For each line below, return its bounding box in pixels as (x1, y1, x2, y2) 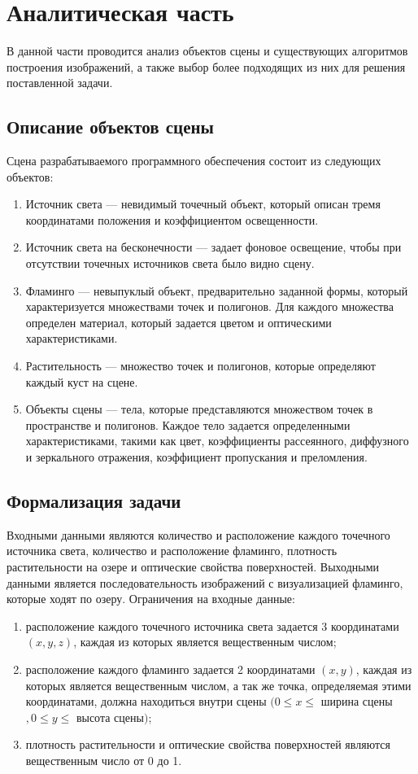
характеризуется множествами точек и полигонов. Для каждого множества (25, 298, 394, 315)
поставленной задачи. (7, 74, 113, 91)
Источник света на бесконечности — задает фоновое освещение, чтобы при (25, 238, 402, 256)
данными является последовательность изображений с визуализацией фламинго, (7, 574, 403, 591)
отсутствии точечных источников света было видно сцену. (25, 255, 315, 272)
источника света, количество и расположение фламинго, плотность (7, 542, 337, 559)
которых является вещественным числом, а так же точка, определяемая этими (25, 676, 411, 693)
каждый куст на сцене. (25, 373, 138, 390)
